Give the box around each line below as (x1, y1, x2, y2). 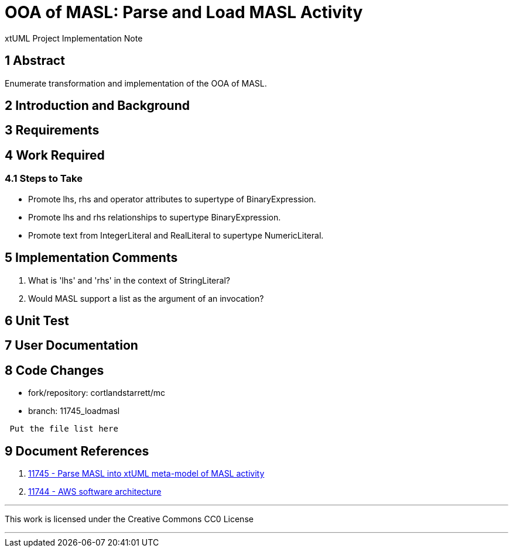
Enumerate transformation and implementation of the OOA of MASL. (5, 78, 267, 88)
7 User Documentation (5, 338, 138, 353)
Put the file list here (9, 424, 118, 434)
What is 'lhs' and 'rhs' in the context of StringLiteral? (28, 275, 230, 285)
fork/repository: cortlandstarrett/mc (28, 388, 166, 398)
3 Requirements (5, 123, 100, 138)
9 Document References (5, 443, 149, 458)
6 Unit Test (5, 313, 69, 328)
